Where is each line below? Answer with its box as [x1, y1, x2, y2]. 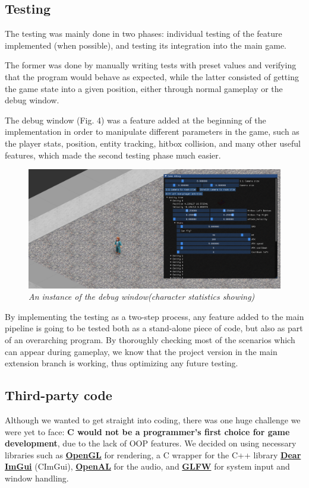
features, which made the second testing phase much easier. [5, 148, 221, 161]
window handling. [5, 471, 69, 484]
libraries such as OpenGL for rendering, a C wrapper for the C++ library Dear [5, 448, 301, 461]
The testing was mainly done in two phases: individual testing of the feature [5, 27, 282, 40]
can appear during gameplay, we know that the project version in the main [5, 345, 278, 357]
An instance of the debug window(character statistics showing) [29, 290, 255, 303]
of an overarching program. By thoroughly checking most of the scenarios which [5, 333, 295, 346]
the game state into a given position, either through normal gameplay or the [5, 82, 283, 94]
